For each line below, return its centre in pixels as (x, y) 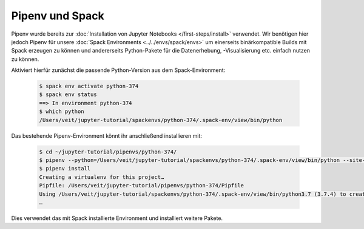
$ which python (62, 111)
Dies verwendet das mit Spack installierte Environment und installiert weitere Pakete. (117, 218)
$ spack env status (68, 95)
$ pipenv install (65, 169)
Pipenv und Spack (58, 16)
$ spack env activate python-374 (89, 86)
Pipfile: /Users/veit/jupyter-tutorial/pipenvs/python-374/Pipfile (142, 185)
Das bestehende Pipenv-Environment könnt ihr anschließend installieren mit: (107, 135)
